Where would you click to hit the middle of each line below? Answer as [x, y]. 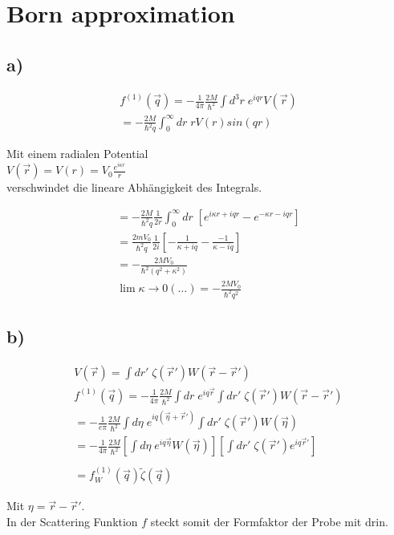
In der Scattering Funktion [72, 521]
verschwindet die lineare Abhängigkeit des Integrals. [134, 187]
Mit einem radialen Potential [77, 154]
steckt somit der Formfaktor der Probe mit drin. [269, 521]
